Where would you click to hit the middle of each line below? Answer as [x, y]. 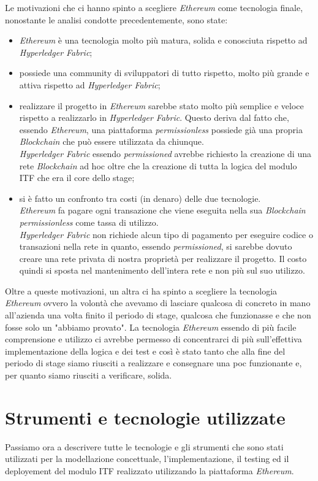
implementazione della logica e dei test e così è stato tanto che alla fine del [145, 351]
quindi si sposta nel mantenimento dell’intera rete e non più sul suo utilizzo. [162, 270]
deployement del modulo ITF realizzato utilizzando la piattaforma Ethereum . [150, 470]
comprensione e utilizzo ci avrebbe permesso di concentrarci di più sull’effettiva [153, 339]
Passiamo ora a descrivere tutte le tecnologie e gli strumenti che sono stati [144, 446]
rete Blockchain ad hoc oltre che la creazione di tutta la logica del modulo [158, 165]
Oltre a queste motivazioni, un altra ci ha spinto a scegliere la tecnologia [141, 291]
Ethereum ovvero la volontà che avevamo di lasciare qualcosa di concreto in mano [158, 303]
